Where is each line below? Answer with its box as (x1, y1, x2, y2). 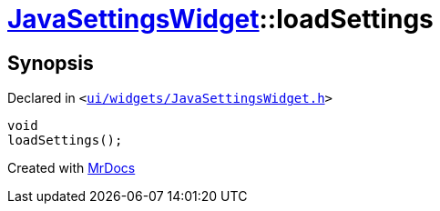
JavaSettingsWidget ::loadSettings (7, 4, 434, 35)
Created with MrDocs (7, 160, 136, 176)
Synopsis (7, 51, 94, 75)
